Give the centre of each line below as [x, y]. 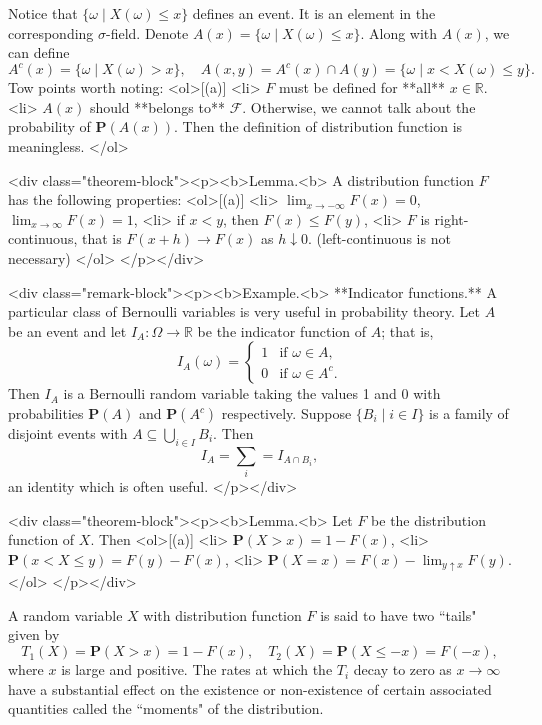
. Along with [399, 32]
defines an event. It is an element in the [314, 13]
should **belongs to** [157, 106]
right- [451, 218]
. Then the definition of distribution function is [318, 126]
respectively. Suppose [286, 413]
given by [34, 634]
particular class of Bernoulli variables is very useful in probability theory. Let [244, 311]
